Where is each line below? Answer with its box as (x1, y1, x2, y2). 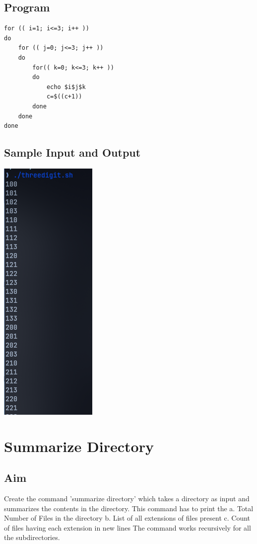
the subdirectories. (4, 532, 60, 543)
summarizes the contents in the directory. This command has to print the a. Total (4, 503, 254, 513)
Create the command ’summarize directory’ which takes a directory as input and (4, 493, 250, 504)
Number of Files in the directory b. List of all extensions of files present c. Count (4, 513, 251, 523)
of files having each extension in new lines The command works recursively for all (4, 522, 251, 533)
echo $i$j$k (46, 83, 86, 91)
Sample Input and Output (4, 145, 141, 160)
